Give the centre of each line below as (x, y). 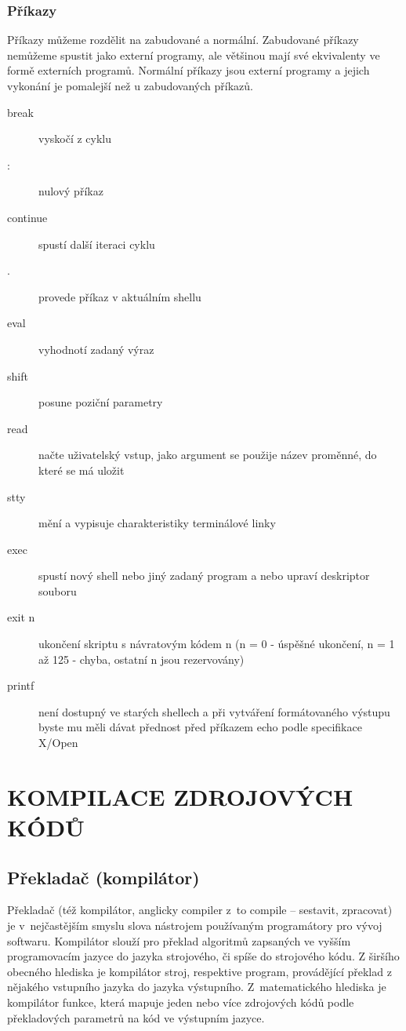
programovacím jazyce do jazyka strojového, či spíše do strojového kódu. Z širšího (203, 956)
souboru (58, 590)
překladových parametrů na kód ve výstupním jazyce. (136, 1017)
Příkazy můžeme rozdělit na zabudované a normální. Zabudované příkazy (183, 40)
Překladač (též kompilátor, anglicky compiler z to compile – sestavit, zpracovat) (200, 910)
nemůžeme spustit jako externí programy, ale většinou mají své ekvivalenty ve (194, 55)
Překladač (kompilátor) (103, 877)
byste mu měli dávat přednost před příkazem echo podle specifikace (200, 727)
